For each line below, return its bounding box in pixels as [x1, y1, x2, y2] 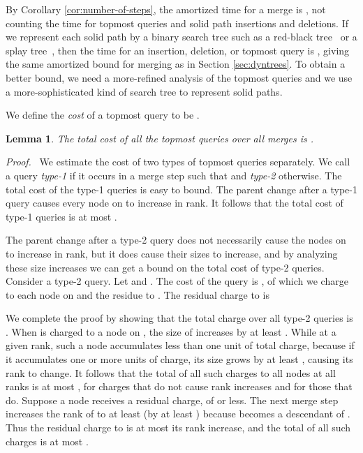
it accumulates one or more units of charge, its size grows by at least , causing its [6, 352, 353, 366]
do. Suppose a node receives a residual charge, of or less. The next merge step [6, 392, 339, 407]
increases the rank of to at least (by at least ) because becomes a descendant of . [6, 406, 350, 421]
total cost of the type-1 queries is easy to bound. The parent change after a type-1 [6, 181, 357, 196]
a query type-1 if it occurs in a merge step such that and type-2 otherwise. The [6, 168, 342, 182]
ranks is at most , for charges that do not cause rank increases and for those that [6, 379, 353, 394]
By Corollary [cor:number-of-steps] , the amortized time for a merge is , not [6, 2, 326, 16]
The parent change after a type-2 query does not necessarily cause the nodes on [6, 232, 346, 247]
